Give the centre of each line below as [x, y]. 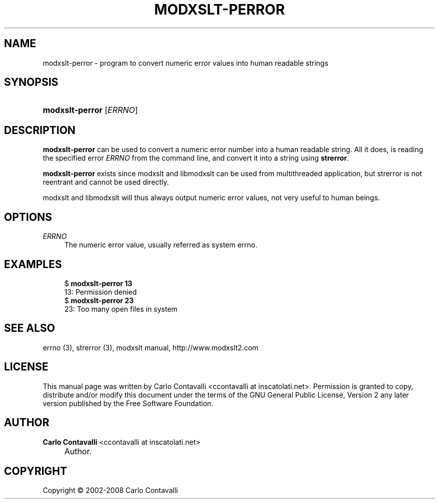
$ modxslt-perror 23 [99, 300]
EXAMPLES [33, 264]
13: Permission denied [100, 292]
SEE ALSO [30, 328]
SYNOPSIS [31, 82]
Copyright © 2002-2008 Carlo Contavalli [110, 490]
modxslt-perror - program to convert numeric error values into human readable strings [186, 63]
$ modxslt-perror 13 [98, 283]
